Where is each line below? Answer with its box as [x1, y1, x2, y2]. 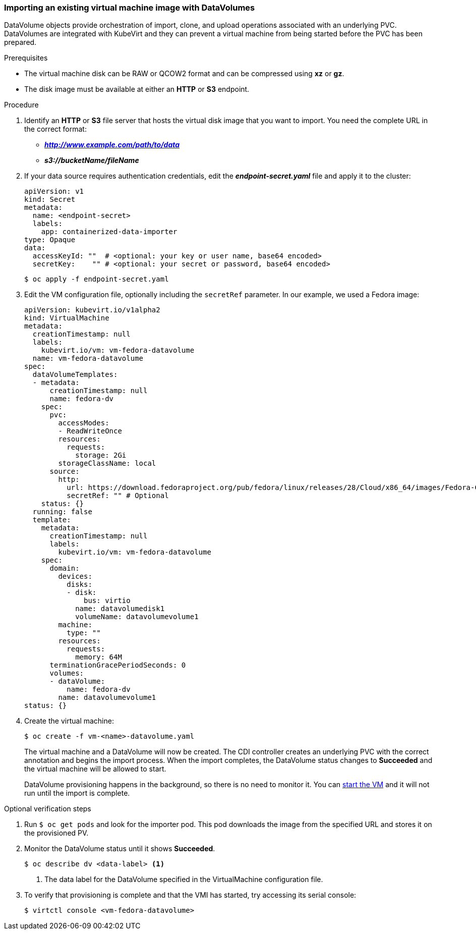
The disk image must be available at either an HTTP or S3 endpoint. [24, 85, 250, 94]
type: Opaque [24, 236, 76, 244]
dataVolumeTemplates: [32, 370, 118, 379]
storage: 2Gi [75, 451, 127, 460]
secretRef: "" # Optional [67, 491, 169, 500]
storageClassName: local [58, 459, 156, 468]
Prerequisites [4, 53, 48, 63]
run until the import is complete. [24, 789, 130, 798]
